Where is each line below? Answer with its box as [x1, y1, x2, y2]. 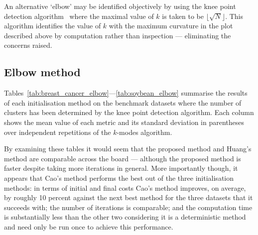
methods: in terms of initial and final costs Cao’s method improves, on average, [4, 182, 246, 193]
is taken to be [162, 10, 204, 21]
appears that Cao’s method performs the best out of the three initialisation [4, 172, 234, 183]
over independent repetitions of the [4, 126, 111, 137]
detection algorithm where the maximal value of [4, 10, 154, 21]
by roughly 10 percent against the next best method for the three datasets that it [4, 192, 253, 203]
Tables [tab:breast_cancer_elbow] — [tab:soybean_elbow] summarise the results [4, 88, 248, 98]
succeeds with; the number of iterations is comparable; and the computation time [4, 202, 253, 212]
